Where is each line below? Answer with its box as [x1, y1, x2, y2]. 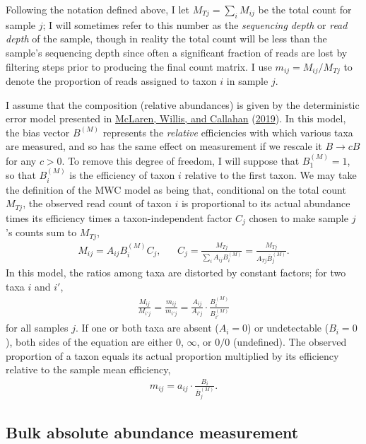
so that [6, 168, 36, 182]
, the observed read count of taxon [23, 196, 172, 211]
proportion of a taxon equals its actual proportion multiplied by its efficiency [6, 348, 339, 363]
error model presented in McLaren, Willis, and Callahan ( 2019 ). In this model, [6, 111, 346, 126]
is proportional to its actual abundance [181, 196, 350, 211]
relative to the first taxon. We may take [184, 168, 357, 182]
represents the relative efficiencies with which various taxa [102, 124, 353, 139]
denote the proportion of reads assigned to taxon [6, 74, 217, 88]
